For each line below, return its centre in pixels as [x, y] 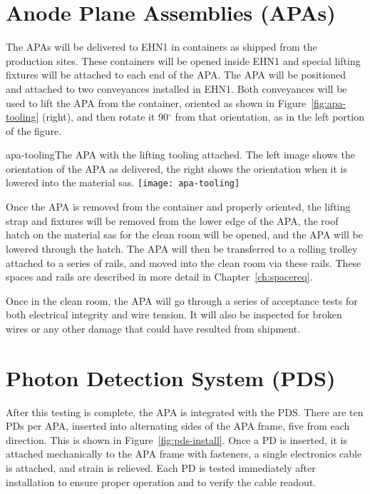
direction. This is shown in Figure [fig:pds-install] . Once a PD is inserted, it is [176, 439]
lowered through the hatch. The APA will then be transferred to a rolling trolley [182, 248]
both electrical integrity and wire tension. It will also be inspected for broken [174, 314]
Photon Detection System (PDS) [171, 377]
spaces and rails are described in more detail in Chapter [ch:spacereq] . [159, 277]
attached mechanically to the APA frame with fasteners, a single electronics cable [184, 454]
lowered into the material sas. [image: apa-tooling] [123, 182]
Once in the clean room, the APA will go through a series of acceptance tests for [182, 300]
